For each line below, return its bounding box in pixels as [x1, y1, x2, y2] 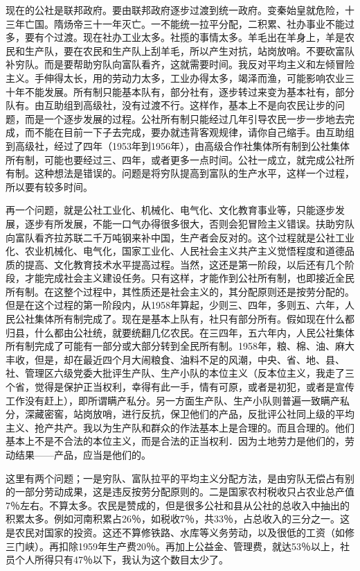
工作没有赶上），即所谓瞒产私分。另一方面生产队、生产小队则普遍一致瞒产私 [6, 393, 350, 407]
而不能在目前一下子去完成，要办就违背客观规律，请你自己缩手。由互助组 [24, 125, 354, 139]
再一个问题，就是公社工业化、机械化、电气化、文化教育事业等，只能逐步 [6, 203, 335, 217]
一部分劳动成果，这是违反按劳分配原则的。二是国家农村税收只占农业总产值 [15, 484, 354, 499]
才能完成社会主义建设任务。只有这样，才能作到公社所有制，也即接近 [24, 271, 335, 285]
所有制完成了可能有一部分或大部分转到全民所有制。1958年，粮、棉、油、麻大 [6, 339, 354, 353]
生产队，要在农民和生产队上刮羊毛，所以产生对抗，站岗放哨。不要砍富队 [24, 43, 354, 58]
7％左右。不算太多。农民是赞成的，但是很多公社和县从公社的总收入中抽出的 [6, 497, 350, 512]
